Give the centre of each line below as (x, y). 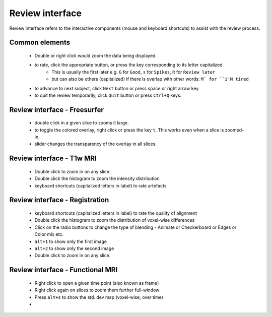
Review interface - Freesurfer (57, 110)
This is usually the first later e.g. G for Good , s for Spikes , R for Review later (133, 72)
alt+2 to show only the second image (74, 248)
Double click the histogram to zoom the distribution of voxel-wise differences (115, 220)
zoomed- (234, 130)
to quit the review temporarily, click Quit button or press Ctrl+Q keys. (108, 95)
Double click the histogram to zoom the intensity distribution (97, 178)
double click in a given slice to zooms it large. (82, 123)
